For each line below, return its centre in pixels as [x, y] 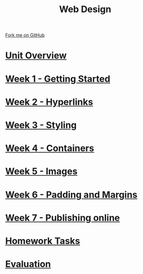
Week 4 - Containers [50, 148]
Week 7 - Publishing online [63, 218]
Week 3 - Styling [41, 125]
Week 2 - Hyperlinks [49, 102]
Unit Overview [36, 55]
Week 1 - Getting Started [58, 79]
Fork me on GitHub [25, 35]
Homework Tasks [43, 241]
